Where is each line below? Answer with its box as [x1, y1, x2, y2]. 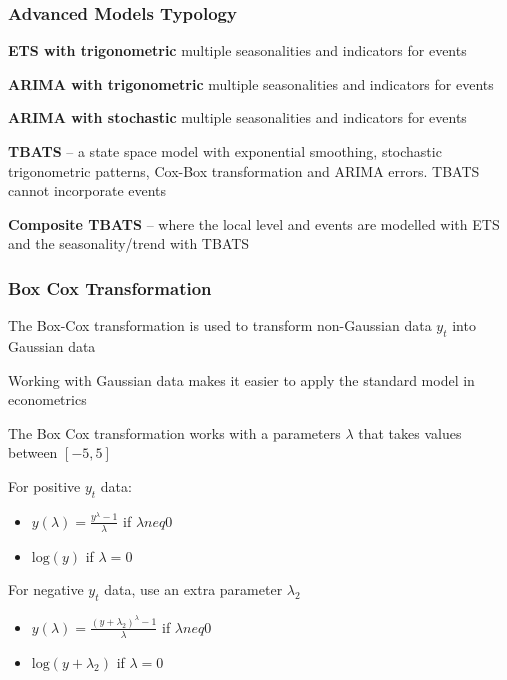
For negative [8, 579, 84, 600]
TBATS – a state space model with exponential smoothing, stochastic [8, 141, 442, 161]
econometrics [8, 389, 87, 410]
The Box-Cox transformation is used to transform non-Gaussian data [8, 315, 432, 336]
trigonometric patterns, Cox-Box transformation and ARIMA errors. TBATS [8, 160, 480, 181]
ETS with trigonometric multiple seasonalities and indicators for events [8, 40, 467, 61]
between [8, 442, 58, 463]
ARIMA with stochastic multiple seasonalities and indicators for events [8, 107, 467, 128]
